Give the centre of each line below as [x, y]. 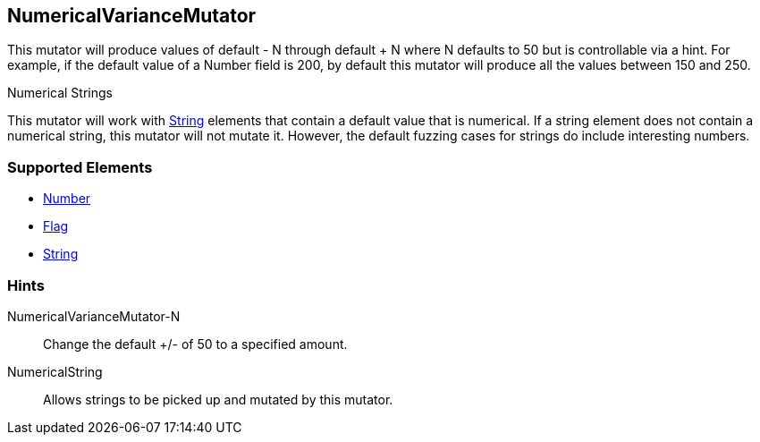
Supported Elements [80, 167]
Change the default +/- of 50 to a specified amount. [195, 344]
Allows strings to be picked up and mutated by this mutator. [218, 399]
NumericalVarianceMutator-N [94, 316]
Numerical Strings [60, 93]
